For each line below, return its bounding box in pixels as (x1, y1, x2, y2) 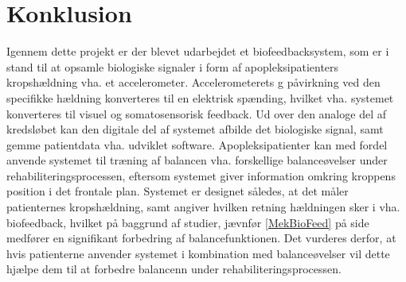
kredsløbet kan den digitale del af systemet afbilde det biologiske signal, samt (6, 121, 384, 137)
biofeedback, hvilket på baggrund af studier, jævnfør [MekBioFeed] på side (6, 214, 369, 230)
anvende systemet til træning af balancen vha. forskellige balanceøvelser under (6, 152, 388, 168)
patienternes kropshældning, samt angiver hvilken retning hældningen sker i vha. (6, 199, 400, 215)
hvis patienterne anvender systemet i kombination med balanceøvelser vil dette (6, 245, 390, 261)
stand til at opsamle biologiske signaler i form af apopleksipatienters (6, 58, 339, 75)
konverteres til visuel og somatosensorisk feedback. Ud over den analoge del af (6, 105, 386, 122)
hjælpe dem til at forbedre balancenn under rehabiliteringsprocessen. (6, 261, 342, 277)
